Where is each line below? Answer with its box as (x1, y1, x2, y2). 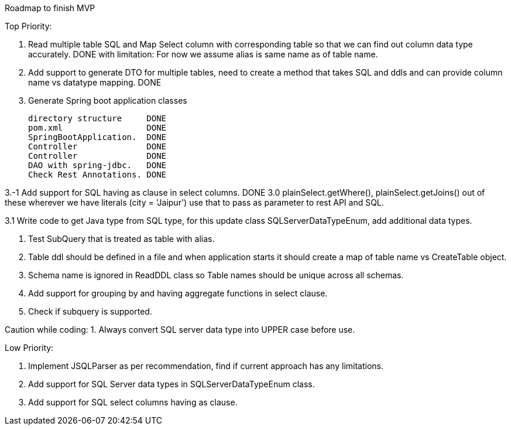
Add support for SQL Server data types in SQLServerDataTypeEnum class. (28, 379, 315, 389)
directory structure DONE (28, 114, 167, 123)
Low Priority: (5, 343, 54, 353)
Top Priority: (5, 21, 52, 31)
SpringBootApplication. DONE (28, 132, 167, 142)
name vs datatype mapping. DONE (28, 77, 162, 87)
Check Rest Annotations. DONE (28, 170, 167, 179)
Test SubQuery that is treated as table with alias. (28, 234, 215, 244)
